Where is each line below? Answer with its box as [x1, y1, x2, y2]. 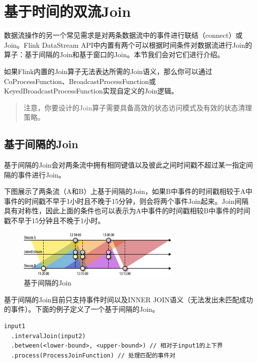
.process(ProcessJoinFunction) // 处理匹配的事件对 [11, 352, 176, 359]
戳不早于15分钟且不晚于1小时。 [4, 215, 105, 226]
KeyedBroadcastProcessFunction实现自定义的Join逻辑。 [4, 86, 179, 96]
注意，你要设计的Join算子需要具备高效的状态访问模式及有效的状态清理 [23, 102, 252, 112]
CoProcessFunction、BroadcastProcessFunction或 [4, 76, 156, 86]
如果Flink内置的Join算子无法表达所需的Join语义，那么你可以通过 [4, 66, 212, 76]
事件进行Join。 [17, 169, 65, 180]
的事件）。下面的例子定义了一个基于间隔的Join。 [4, 304, 159, 314]
